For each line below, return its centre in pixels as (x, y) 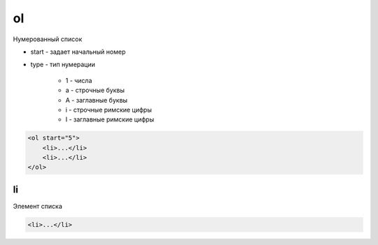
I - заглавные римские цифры (110, 119)
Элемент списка (38, 206)
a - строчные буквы (95, 90)
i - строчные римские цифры (108, 110)
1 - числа (79, 80)
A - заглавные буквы (97, 100)
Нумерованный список (48, 39)
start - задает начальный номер (78, 52)
